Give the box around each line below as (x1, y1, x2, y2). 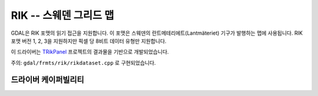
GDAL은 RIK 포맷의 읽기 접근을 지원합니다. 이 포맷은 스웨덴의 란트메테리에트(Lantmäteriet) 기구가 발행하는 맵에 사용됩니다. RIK (11, 29, 303, 37)
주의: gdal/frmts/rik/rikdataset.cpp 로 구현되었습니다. (11, 59, 156, 66)
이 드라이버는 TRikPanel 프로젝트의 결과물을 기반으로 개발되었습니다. (11, 48, 169, 55)
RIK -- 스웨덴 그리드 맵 (11, 9, 114, 22)
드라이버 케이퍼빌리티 (11, 74, 85, 85)
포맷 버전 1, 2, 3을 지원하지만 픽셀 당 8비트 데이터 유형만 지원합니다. (11, 37, 167, 44)
